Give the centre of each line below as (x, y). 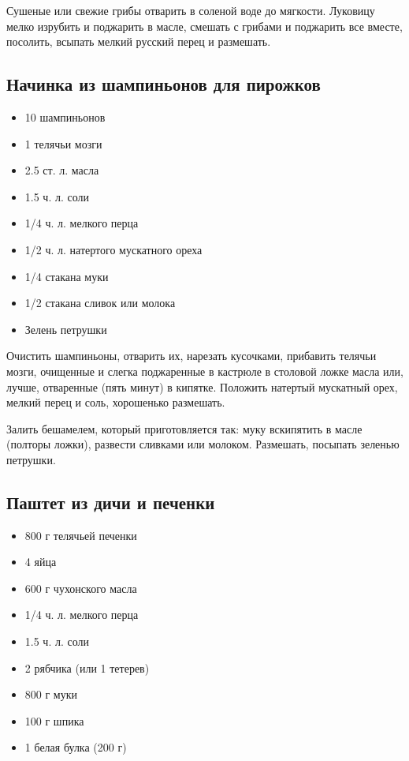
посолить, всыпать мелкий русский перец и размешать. (139, 41)
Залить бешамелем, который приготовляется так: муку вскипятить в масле (184, 428)
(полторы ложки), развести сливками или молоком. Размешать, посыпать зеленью (203, 444)
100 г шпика (54, 720)
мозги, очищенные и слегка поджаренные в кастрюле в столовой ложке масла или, (205, 371)
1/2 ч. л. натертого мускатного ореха (113, 249)
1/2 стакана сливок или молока (100, 303)
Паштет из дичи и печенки (111, 502)
